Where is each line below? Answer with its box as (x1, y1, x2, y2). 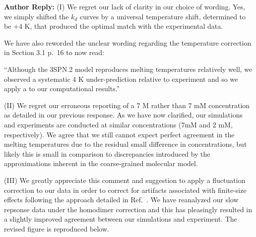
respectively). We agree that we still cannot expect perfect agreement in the (4, 129, 235, 139)
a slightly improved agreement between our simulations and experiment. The (4, 214, 237, 224)
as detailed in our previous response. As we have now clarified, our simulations (4, 110, 243, 120)
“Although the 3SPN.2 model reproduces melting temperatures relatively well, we (4, 63, 253, 74)
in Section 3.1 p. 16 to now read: (4, 47, 104, 58)
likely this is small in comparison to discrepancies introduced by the (4, 148, 210, 159)
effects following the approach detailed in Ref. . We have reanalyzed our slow (4, 194, 239, 205)
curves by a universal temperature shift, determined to (79, 11, 246, 21)
